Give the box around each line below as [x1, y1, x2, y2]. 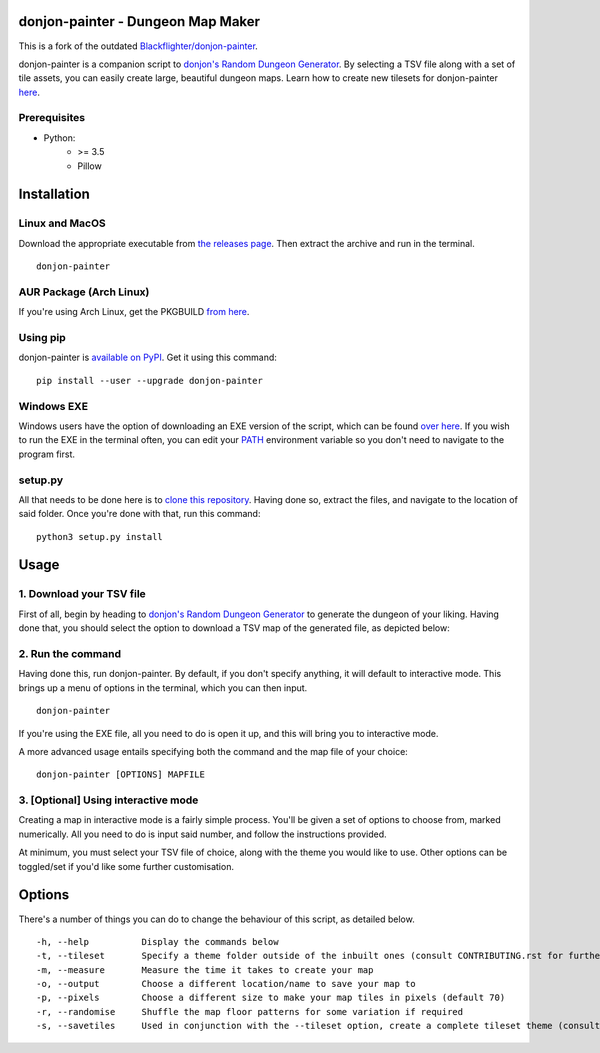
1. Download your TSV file [18, 587, 147, 601]
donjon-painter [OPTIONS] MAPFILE [36, 769, 205, 780]
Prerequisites [18, 111, 85, 125]
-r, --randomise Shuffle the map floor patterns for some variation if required [36, 1006, 464, 1017]
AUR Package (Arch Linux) [18, 285, 150, 299]
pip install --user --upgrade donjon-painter [36, 375, 264, 386]
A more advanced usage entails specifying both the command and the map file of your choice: [18, 745, 409, 757]
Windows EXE [18, 399, 89, 413]
